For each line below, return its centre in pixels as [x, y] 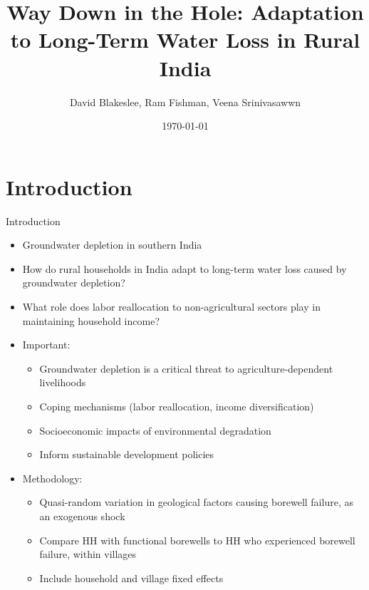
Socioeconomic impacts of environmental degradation [155, 430]
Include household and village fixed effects [131, 578]
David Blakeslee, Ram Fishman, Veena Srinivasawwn [185, 102]
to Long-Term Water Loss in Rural [185, 40]
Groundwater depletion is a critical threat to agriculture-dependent [186, 368]
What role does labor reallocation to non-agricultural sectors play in [171, 306]
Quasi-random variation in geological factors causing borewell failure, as [196, 502]
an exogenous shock [82, 516]
